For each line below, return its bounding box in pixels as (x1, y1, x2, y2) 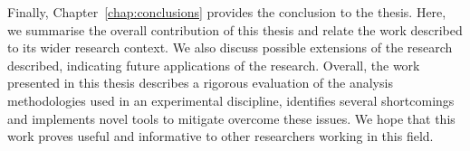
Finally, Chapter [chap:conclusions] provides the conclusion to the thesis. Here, (7, 3, 446, 21)
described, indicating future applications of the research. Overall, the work (7, 55, 420, 74)
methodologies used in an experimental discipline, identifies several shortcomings (7, 90, 455, 109)
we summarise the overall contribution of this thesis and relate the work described (7, 20, 463, 39)
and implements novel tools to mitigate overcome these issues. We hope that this (7, 109, 456, 127)
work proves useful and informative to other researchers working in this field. (7, 127, 434, 146)
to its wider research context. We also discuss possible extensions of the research (7, 38, 453, 57)
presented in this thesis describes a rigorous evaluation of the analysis (7, 73, 393, 92)
